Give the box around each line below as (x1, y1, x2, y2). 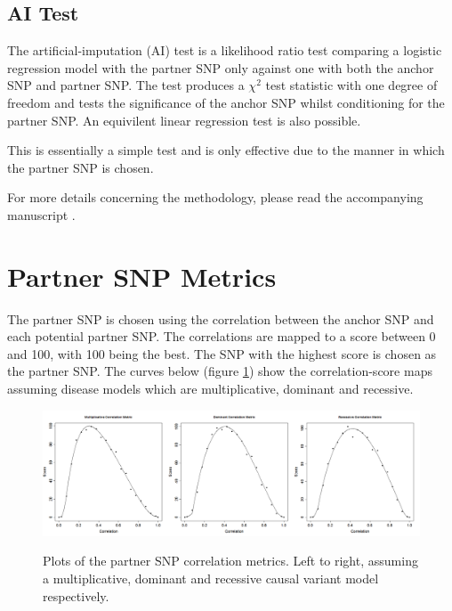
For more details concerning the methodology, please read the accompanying (7, 188, 424, 207)
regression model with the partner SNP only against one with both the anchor (7, 58, 434, 77)
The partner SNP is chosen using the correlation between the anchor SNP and (7, 309, 434, 328)
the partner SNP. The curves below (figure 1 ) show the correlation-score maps (7, 362, 432, 380)
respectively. (43, 586, 109, 605)
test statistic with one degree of (265, 76, 438, 94)
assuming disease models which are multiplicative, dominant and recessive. (7, 379, 414, 398)
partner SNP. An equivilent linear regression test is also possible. (7, 110, 361, 129)
